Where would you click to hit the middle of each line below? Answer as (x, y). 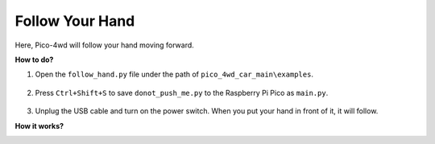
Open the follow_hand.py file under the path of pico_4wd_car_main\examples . (174, 74)
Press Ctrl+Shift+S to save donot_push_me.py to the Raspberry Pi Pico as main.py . (182, 93)
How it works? (39, 125)
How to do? (34, 60)
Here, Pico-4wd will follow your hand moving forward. (105, 45)
